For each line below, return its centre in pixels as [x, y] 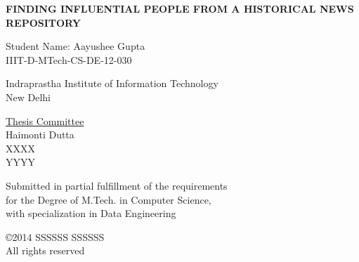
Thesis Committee [45, 120]
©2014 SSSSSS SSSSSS [55, 236]
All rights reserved [45, 250]
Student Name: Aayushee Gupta [76, 46]
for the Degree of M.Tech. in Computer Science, [109, 199]
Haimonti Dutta [40, 135]
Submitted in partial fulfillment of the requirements [117, 185]
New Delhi [28, 97]
